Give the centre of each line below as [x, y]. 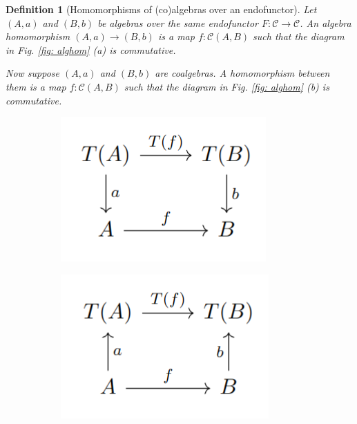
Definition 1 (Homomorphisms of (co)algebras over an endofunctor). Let [161, 9]
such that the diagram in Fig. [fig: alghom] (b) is [226, 86]
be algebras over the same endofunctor [178, 22]
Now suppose [33, 73]
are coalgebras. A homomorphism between [242, 73]
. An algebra [326, 22]
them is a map [36, 86]
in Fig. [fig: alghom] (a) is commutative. [91, 49]
